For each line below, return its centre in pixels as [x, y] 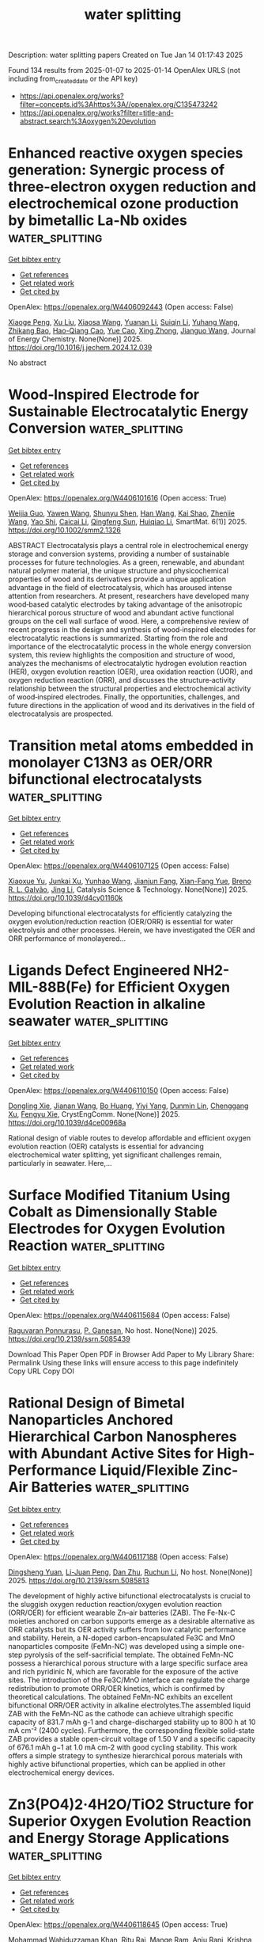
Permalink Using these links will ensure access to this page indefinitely [123, 1362]
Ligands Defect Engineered [99, 970]
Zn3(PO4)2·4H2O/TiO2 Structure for [131, 1804]
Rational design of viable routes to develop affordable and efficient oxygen [130, 1137]
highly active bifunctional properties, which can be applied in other [117, 1764]
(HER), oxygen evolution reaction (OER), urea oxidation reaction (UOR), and [130, 672]
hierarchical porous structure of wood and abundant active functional [121, 612]
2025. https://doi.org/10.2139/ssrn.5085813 [79, 1580]
